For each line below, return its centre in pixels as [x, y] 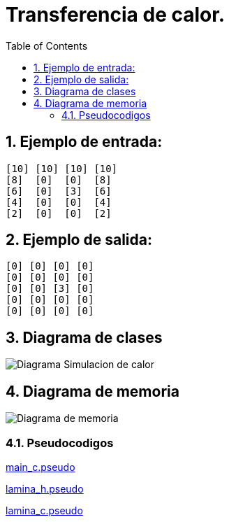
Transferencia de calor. [116, 15]
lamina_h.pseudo [45, 488]
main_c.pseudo [40, 467]
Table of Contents [47, 45]
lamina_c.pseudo [44, 510]
